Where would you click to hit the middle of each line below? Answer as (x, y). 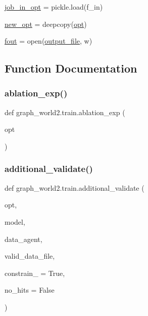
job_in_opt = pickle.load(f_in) (54, 7)
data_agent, (23, 239)
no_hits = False (30, 290)
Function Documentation (71, 68)
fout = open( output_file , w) (48, 41)
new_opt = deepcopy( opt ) (46, 24)
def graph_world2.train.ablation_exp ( (65, 112)
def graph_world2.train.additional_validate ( (75, 187)
